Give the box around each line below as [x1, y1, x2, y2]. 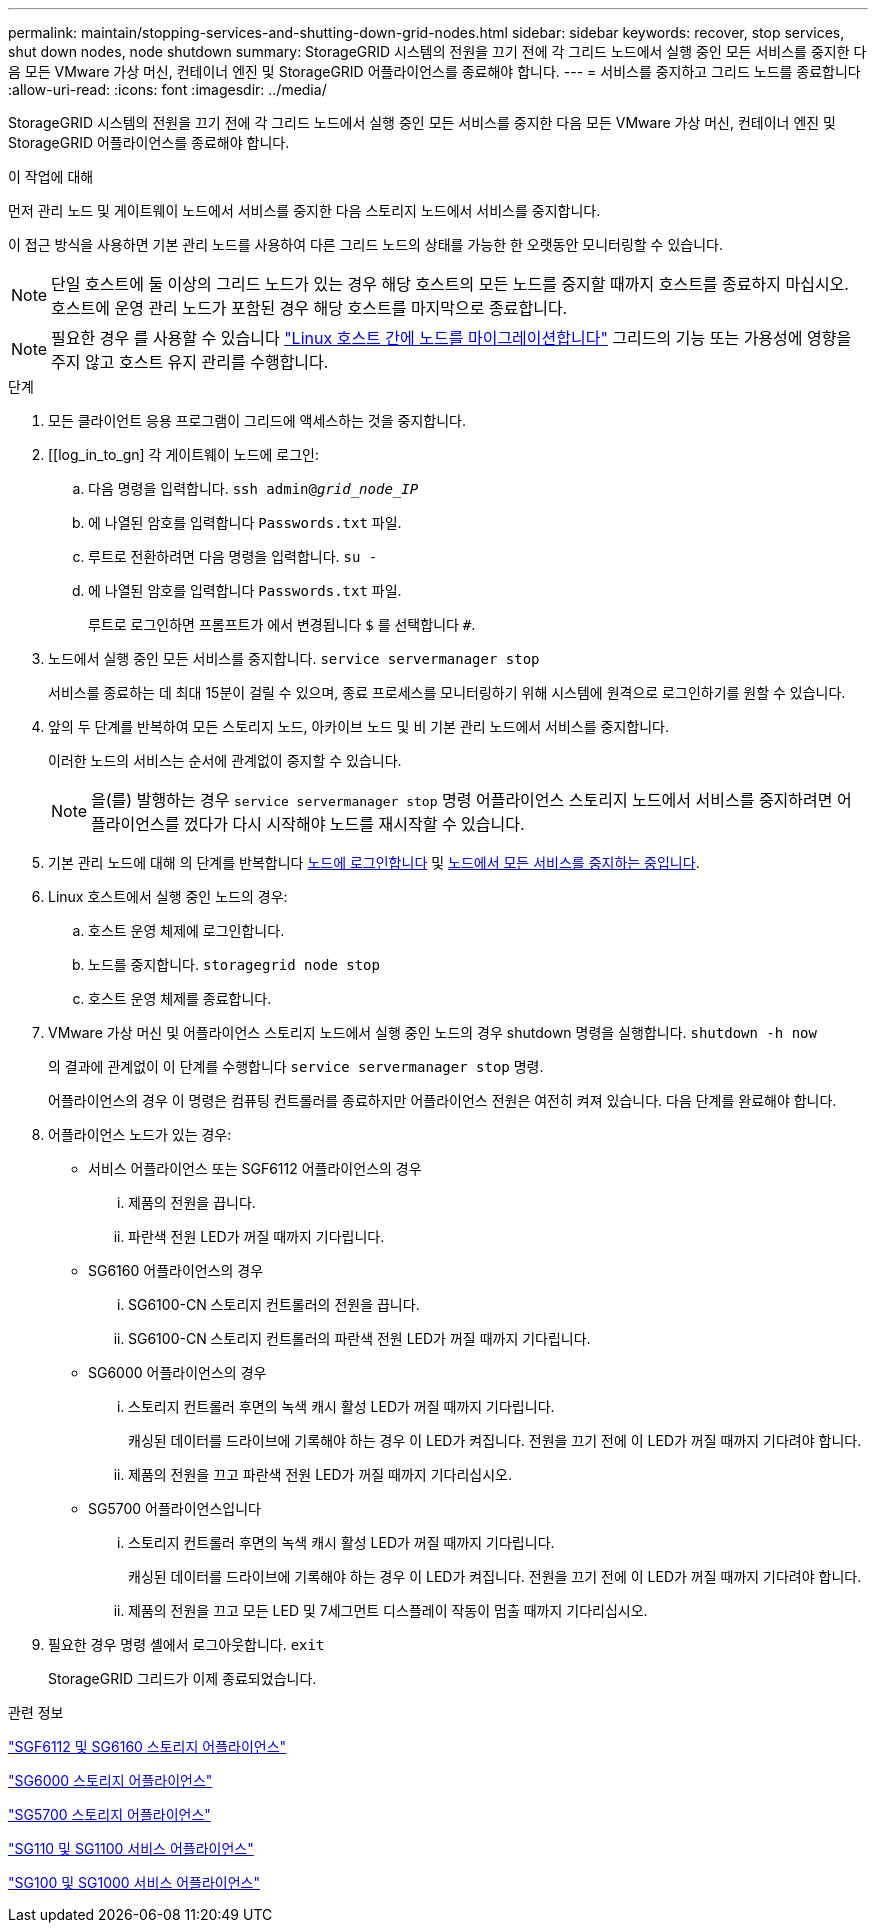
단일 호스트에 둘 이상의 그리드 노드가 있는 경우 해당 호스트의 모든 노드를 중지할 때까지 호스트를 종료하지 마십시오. [51, 274, 849, 294]
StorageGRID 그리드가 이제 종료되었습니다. [48, 1670, 317, 1687]
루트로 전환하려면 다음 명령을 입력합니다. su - [88, 548, 378, 565]
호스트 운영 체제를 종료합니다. [88, 990, 272, 1007]
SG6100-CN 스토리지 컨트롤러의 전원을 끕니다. [128, 1296, 420, 1313]
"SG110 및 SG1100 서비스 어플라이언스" [8, 1840, 254, 1857]
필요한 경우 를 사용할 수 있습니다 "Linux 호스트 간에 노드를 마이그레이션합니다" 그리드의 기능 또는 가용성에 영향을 [51, 328, 852, 348]
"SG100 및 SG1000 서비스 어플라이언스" [8, 1874, 260, 1891]
